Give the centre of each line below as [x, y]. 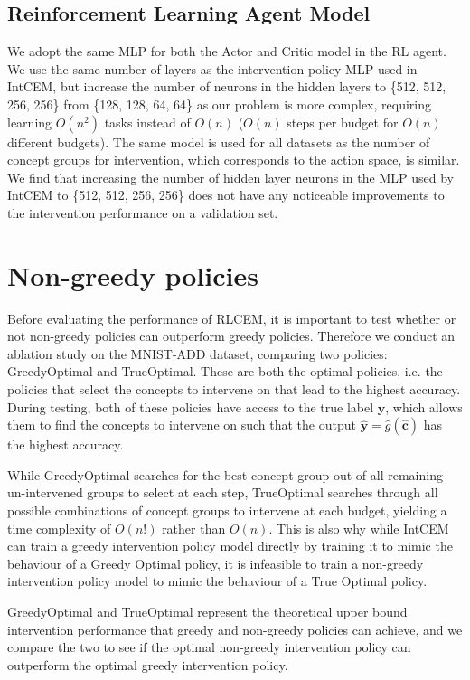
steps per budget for [343, 122]
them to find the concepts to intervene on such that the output [182, 425]
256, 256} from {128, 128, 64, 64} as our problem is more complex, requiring [219, 104]
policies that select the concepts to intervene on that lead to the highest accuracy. [234, 389]
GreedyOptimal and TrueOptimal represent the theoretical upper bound [207, 611]
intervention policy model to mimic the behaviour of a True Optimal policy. [217, 581]
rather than [194, 528]
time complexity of [59, 528]
